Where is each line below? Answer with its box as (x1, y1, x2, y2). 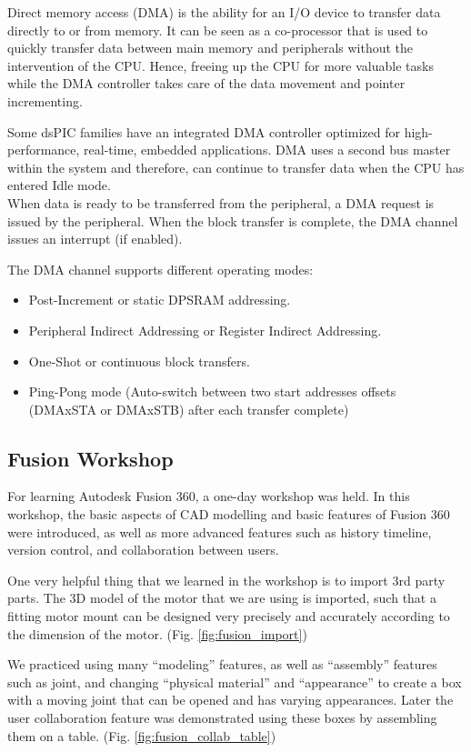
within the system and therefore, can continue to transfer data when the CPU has (7, 157, 465, 176)
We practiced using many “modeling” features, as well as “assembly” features (7, 655, 437, 674)
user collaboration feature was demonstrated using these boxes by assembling (7, 708, 437, 727)
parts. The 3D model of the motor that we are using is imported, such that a (7, 588, 436, 607)
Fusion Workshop (7, 444, 174, 472)
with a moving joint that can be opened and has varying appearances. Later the (7, 690, 454, 709)
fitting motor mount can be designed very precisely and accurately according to (7, 607, 450, 626)
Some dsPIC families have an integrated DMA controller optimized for (7, 122, 400, 141)
